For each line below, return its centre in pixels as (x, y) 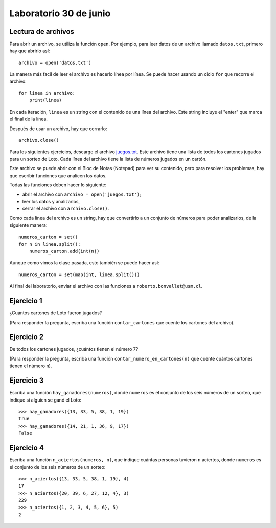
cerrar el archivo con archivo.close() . (66, 209)
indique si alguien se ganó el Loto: (45, 400)
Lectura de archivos (42, 31)
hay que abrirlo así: (30, 51)
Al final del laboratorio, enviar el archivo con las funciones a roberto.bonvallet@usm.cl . (106, 286)
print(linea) (45, 100)
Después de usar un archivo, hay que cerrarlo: (58, 129)
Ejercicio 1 (26, 301)
